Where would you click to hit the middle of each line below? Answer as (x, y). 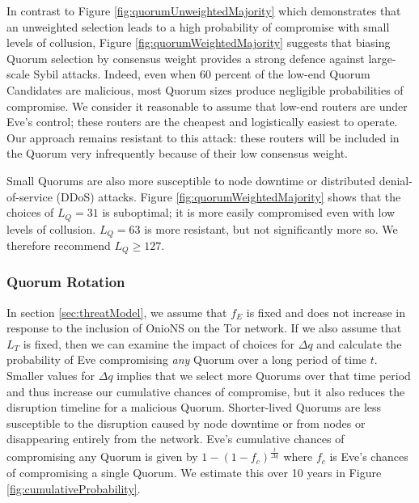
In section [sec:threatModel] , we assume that (117, 312)
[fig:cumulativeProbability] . (74, 488)
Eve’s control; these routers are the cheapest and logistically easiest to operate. (202, 122)
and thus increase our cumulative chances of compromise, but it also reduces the (206, 391)
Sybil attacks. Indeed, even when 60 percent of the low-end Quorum (202, 74)
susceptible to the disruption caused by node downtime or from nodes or (186, 423)
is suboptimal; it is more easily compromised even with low (249, 212)
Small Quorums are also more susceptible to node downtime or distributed (191, 180)
